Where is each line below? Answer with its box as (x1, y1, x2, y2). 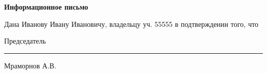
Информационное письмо (4, 2, 88, 12)
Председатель (4, 35, 46, 46)
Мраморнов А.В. (4, 60, 56, 70)
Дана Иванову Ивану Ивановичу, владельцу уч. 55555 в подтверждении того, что (4, 18, 259, 29)
